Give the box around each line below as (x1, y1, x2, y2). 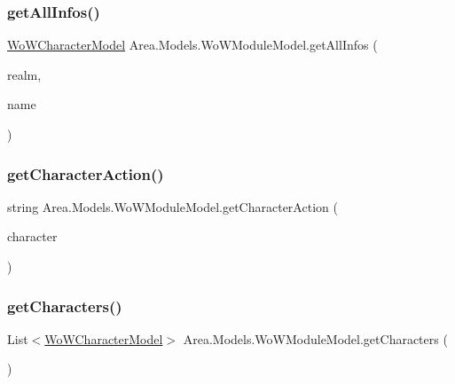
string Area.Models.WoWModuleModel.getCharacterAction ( (7, 197, 338, 216)
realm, (7, 65, 42, 83)
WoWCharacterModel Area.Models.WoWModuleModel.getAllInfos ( (7, 35, 378, 54)
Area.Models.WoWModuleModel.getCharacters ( (183, 329, 448, 348)
